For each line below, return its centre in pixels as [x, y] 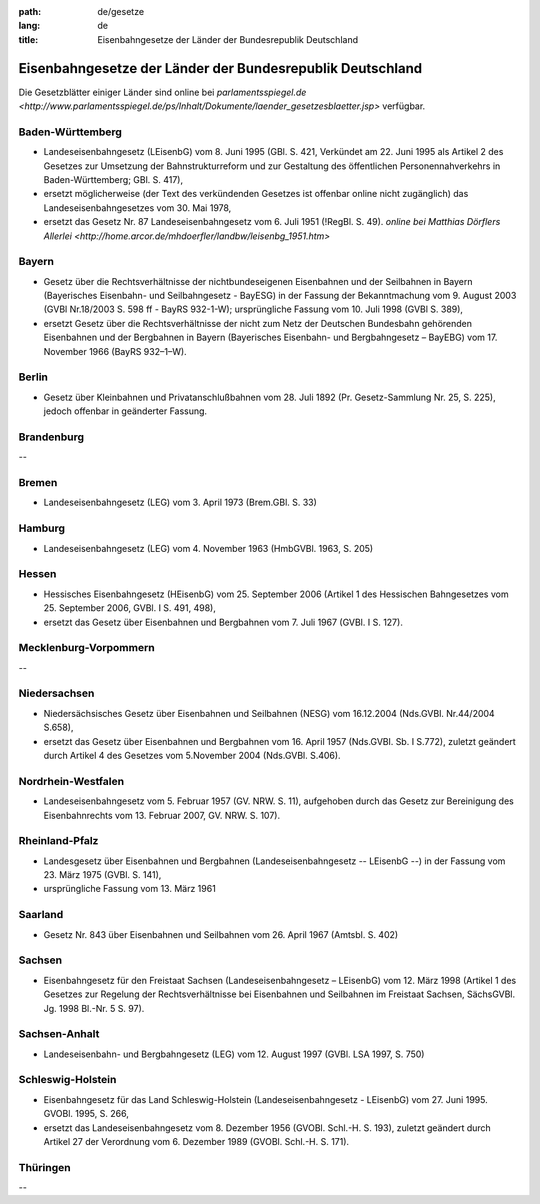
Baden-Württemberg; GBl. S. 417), [113, 179]
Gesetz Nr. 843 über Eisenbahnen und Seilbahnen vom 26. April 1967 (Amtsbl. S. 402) [221, 934]
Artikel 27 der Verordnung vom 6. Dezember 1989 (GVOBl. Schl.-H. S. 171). [196, 1141]
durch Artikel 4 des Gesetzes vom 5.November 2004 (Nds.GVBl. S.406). [192, 755]
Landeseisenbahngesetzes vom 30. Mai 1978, [137, 207]
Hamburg [41, 528]
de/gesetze [121, 11]
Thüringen [44, 1167]
